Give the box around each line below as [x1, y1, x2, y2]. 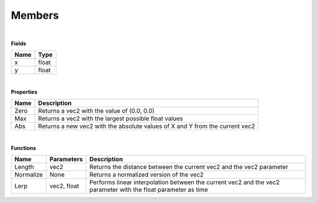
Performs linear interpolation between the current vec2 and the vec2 [89, 178, 280, 186]
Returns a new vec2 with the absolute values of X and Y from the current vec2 [38, 122, 256, 130]
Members [11, 9, 59, 22]
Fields [11, 40, 26, 47]
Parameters [49, 155, 83, 163]
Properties [11, 88, 38, 95]
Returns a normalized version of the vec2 [89, 170, 204, 178]
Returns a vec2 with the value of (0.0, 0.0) [38, 107, 155, 115]
